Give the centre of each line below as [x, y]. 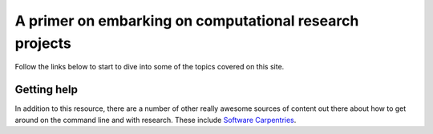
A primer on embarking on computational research [187, 21]
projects [43, 43]
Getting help [46, 90]
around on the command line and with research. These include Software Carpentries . [156, 120]
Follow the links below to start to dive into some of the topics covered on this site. [150, 67]
